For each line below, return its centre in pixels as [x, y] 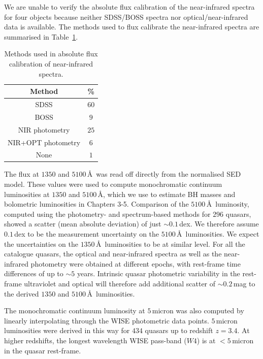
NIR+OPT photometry [44, 142]
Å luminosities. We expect [218, 234]
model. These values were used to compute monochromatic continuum [113, 184]
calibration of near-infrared [51, 63]
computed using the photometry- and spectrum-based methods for [107, 214]
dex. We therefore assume [219, 224]
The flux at [22, 174]
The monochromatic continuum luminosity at [75, 311]
